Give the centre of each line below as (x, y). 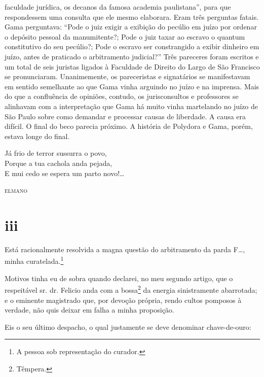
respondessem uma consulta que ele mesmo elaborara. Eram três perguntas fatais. (132, 16)
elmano (16, 190)
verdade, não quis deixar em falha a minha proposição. (89, 310)
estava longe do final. (37, 136)
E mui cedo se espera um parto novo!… (65, 173)
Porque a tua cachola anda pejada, (59, 163)
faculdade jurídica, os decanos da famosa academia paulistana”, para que (118, 7)
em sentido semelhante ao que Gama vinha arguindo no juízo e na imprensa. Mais (132, 86)
